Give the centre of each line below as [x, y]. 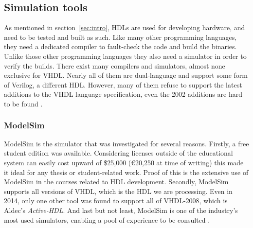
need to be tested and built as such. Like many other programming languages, [120, 37]
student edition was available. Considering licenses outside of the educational [118, 153]
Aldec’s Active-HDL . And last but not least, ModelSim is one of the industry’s [121, 210]
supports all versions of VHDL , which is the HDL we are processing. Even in [118, 191]
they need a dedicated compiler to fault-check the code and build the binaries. [120, 46]
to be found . [23, 103]
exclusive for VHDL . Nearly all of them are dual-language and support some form [126, 75]
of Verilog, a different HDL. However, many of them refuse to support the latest [123, 84]
